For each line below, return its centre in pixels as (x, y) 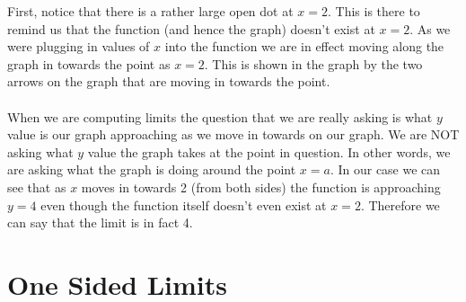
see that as (37, 187)
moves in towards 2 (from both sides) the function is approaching (261, 187)
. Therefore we (400, 204)
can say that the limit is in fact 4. (100, 222)
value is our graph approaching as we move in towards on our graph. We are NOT (233, 134)
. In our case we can (385, 169)
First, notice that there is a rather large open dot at (150, 11)
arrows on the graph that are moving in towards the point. (169, 81)
